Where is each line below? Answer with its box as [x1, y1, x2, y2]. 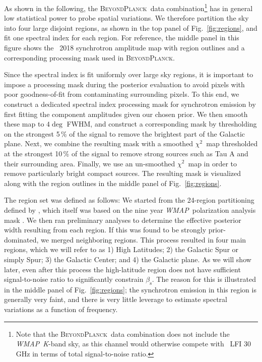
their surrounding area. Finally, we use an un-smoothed [4, 158, 175, 168]
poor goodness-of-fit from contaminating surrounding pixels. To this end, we [4, 89, 239, 99]
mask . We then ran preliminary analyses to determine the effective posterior [4, 214, 241, 225]
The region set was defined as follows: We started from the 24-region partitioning [4, 195, 254, 205]
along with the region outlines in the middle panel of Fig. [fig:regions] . [4, 177, 222, 188]
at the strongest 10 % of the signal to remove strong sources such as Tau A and [4, 148, 248, 158]
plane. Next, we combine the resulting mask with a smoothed [4, 138, 193, 149]
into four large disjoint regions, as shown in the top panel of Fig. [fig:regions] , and [4, 22, 257, 33]
